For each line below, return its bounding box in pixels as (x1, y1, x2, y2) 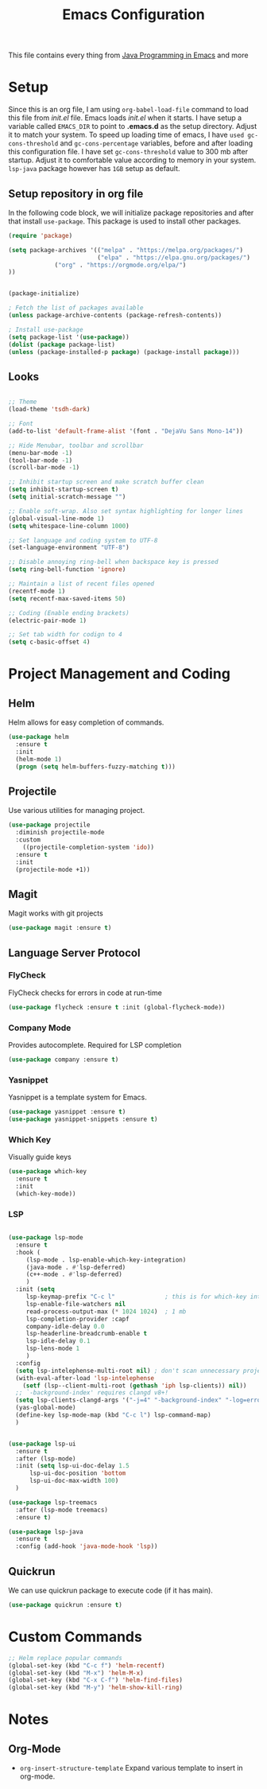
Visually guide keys (8, 1152, 72, 1162)
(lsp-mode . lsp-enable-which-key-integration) (25, 1255, 187, 1264)
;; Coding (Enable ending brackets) (8, 609, 130, 617)
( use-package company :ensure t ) (8, 1056, 119, 1064)
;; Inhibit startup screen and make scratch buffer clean (8, 478, 204, 486)
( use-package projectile (8, 821, 91, 829)
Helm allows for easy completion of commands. (8, 718, 164, 727)
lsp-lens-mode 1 (25, 1344, 80, 1353)
